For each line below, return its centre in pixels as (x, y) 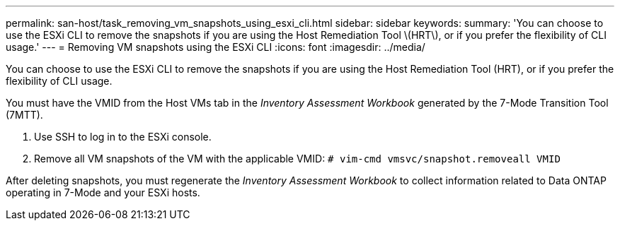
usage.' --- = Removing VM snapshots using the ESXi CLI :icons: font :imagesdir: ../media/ (216, 47)
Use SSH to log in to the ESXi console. (123, 137)
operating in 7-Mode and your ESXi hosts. (103, 192)
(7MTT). (24, 115)
